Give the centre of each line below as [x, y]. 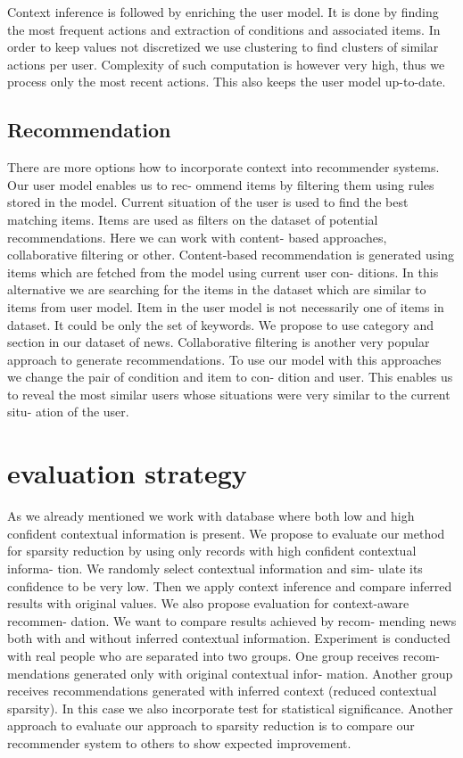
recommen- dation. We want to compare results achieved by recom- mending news [232, 620]
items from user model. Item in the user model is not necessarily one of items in [226, 306]
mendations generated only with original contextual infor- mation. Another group [230, 673]
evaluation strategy [127, 473]
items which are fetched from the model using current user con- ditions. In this [223, 272]
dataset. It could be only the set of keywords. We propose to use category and [221, 324]
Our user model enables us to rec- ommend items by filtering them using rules [221, 184]
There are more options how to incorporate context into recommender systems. [223, 167]
